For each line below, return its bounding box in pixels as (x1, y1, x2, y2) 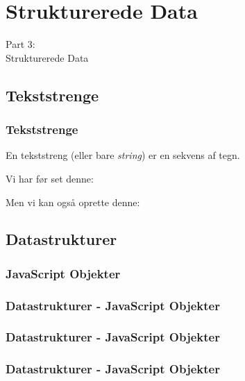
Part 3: (6, 37, 35, 51)
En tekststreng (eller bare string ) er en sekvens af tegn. (6, 148, 240, 162)
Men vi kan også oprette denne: (6, 194, 140, 209)
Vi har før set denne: (6, 171, 94, 185)
